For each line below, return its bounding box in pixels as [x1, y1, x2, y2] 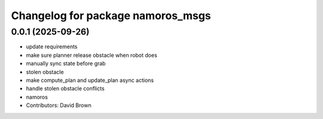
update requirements [26, 43, 78, 50]
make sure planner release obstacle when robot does [26, 51, 158, 59]
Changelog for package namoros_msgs [11, 9, 212, 22]
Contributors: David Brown [26, 102, 92, 109]
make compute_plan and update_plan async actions [26, 77, 154, 84]
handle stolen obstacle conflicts [26, 85, 105, 92]
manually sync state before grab [26, 60, 106, 67]
